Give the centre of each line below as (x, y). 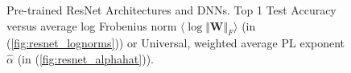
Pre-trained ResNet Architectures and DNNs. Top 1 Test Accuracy (171, 10)
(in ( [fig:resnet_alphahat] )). (85, 58)
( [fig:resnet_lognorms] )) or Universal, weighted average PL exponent (176, 43)
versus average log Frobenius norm (92, 25)
